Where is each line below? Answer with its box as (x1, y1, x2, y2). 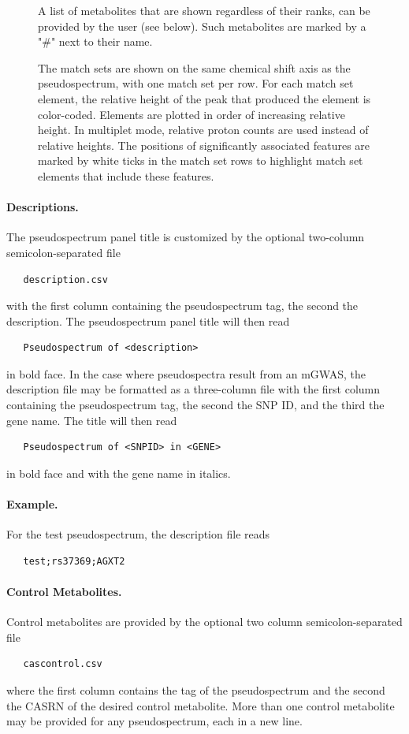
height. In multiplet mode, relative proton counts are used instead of (38, 121, 369, 138)
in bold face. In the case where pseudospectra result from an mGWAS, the (6, 365, 366, 382)
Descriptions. (6, 199, 79, 215)
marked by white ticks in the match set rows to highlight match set (38, 152, 363, 169)
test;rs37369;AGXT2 (23, 555, 125, 567)
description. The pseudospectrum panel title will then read (6, 312, 290, 329)
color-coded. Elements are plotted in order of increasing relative (38, 106, 345, 122)
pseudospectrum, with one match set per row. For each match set (38, 75, 354, 91)
